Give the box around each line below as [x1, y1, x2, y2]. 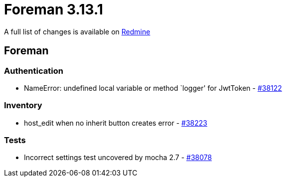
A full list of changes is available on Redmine [4, 27, 150, 36]
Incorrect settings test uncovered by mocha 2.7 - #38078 [24, 153, 212, 162]
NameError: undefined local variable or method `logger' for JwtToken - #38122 [24, 83, 282, 92]
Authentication [4, 65, 63, 76]
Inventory [4, 100, 42, 111]
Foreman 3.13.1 [4, 1, 103, 18]
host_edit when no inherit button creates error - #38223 [24, 118, 207, 127]
